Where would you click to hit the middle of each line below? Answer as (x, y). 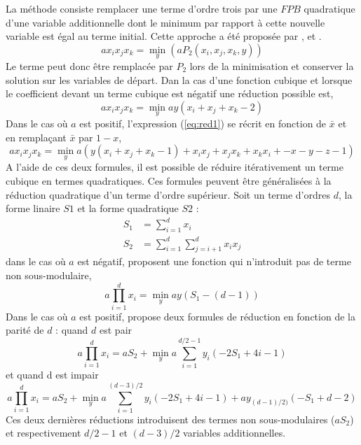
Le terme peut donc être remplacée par (89, 66)
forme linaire (33, 208)
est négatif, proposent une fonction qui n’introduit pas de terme (214, 261)
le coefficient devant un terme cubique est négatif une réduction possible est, (170, 93)
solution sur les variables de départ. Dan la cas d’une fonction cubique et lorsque (179, 79)
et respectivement (43, 433)
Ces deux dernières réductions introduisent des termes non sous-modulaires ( (170, 419)
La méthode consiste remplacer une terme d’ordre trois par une (142, 8)
